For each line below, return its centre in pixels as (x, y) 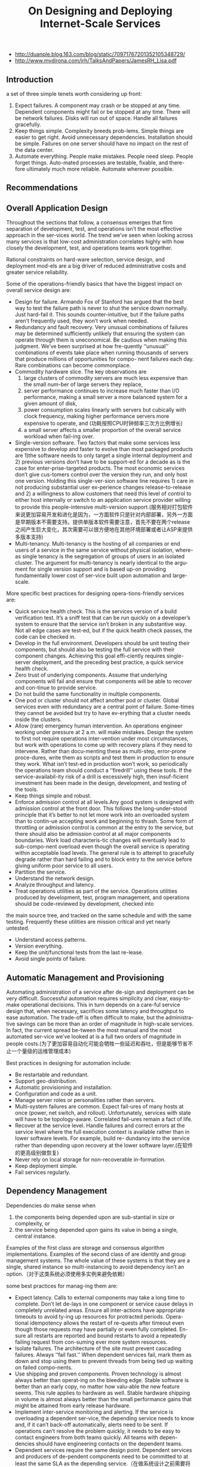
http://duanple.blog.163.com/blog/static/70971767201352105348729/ (100, 54)
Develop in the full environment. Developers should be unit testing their (102, 643)
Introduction (30, 79)
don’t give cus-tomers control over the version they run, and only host (101, 474)
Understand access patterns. (50, 940)
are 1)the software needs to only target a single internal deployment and (103, 455)
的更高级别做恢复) (37, 1153)
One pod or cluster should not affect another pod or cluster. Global (97, 701)
